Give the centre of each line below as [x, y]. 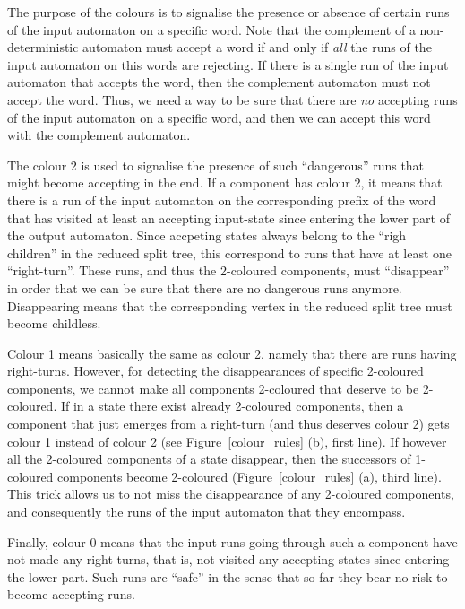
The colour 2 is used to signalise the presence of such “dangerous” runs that [216, 165]
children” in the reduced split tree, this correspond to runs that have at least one [230, 252]
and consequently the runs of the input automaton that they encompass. [207, 512]
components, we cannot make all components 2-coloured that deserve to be [213, 388]
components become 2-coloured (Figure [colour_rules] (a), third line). [250, 476]
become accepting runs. [71, 594]
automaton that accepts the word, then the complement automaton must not [219, 82]
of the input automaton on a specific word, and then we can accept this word [219, 117]
